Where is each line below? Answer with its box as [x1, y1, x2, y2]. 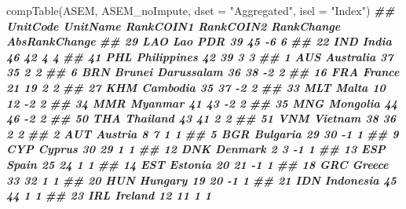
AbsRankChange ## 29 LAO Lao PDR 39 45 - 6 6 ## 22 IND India [6, 33, 392, 49]
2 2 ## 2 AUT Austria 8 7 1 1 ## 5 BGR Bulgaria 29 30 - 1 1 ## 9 [6, 125, 399, 141]
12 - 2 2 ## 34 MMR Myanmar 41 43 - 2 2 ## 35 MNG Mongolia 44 [6, 94, 398, 111]
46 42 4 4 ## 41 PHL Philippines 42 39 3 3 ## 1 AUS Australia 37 [6, 48, 393, 64]
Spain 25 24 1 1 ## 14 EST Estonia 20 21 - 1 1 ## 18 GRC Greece [6, 156, 389, 172]
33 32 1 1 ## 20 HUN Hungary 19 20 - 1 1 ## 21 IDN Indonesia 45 [6, 171, 397, 188]
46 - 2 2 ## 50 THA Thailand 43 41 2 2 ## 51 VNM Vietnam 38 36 [6, 110, 397, 126]
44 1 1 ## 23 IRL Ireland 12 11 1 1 [6, 187, 212, 203]
